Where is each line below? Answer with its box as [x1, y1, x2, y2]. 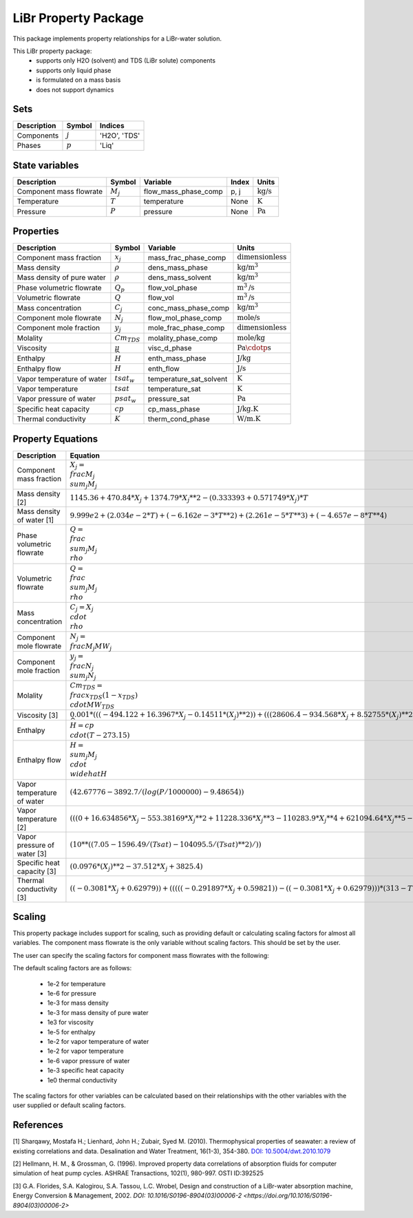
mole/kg [237, 333, 266, 342]
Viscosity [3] [17, 710, 59, 720]
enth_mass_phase [148, 354, 206, 363]
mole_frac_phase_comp [148, 323, 225, 333]
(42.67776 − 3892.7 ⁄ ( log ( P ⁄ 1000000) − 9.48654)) [70, 788, 244, 797]
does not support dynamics [36, 85, 114, 94]
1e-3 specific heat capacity [47, 1067, 125, 1075]
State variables [12, 159, 79, 171]
